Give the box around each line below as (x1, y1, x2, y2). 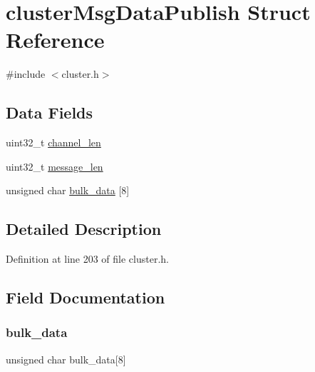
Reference (6, 25, 105, 54)
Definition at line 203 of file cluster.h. (6, 251, 169, 266)
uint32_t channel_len (6, 135, 101, 150)
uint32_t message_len (6, 159, 103, 174)
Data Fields (6, 101, 93, 124)
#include (6, 66, 46, 81)
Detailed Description (6, 218, 162, 240)
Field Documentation (6, 286, 165, 308)
